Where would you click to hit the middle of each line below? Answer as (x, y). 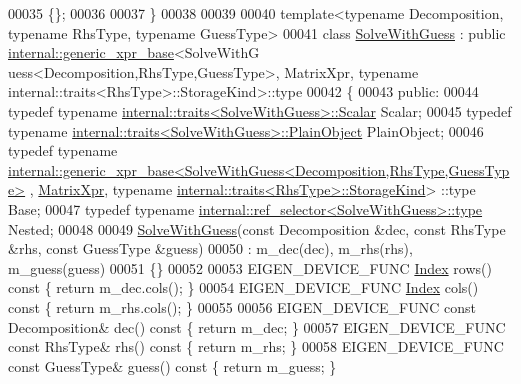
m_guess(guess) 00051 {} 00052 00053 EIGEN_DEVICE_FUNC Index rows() (250, 267)
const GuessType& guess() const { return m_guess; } (172, 365)
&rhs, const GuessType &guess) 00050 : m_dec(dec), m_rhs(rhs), (210, 248)
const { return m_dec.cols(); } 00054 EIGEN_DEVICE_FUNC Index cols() (243, 287)
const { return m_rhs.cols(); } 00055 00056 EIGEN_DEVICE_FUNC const (242, 306)
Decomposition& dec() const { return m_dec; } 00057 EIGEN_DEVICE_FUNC (257, 326)
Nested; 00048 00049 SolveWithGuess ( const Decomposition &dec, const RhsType (257, 228)
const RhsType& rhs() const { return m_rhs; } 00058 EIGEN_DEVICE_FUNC (256, 346)
